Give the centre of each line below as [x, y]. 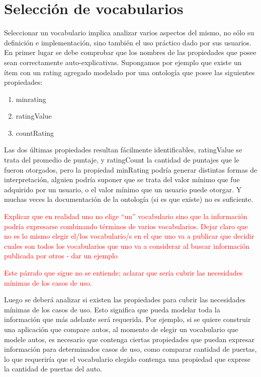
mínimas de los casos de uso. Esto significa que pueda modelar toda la [112, 309]
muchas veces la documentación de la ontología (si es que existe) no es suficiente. [129, 199]
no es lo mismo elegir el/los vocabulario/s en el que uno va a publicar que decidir [129, 236]
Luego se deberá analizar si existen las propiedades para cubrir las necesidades [125, 300]
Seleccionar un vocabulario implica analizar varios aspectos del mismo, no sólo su [129, 33]
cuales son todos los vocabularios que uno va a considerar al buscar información [127, 246]
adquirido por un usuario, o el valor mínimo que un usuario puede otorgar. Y [123, 189]
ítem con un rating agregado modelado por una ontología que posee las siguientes [129, 72]
